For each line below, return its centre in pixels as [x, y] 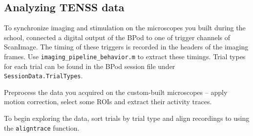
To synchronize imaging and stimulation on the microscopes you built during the [125, 28]
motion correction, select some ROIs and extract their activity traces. [108, 102]
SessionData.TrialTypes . [43, 76]
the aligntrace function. [42, 127]
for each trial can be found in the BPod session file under [90, 66]
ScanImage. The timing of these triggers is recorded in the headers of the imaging [126, 47]
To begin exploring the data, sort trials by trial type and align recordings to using [127, 118]
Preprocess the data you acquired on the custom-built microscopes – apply [116, 92]
